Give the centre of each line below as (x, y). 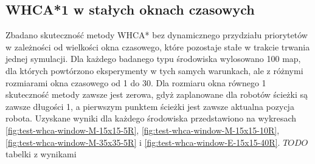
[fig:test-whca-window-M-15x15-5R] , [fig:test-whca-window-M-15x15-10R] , (143, 130)
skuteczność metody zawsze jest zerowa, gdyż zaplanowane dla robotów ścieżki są (157, 94)
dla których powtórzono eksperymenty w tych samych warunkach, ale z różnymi (154, 70)
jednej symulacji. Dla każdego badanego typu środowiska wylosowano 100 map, (153, 59)
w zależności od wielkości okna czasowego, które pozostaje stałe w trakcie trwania (158, 46)
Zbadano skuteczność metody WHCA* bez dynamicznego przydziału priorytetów (157, 35)
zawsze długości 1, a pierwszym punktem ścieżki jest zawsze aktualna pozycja (150, 106)
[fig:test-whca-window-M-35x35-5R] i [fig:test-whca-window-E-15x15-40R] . (143, 142)
